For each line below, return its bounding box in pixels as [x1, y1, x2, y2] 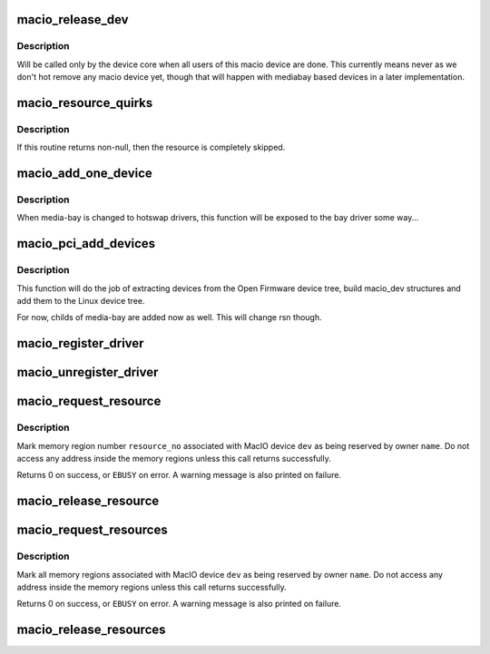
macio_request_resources [16, 522, 168, 538]
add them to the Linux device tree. [16, 296, 145, 307]
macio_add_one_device [16, 166, 153, 181]
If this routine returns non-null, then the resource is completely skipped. [16, 142, 286, 153]
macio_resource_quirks [16, 95, 153, 111]
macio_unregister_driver [16, 365, 159, 380]
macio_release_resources [16, 622, 167, 638]
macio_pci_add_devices [16, 236, 156, 251]
